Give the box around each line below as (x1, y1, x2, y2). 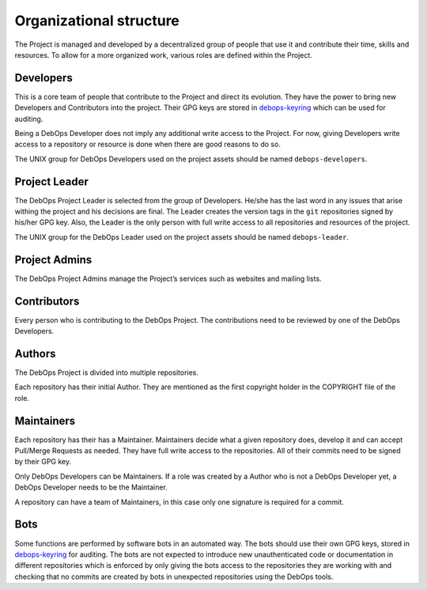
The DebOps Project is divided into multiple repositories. (14, 368, 199, 377)
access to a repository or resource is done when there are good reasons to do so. (14, 139, 281, 149)
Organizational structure (14, 12, 179, 29)
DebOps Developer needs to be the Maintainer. (14, 482, 168, 492)
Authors (14, 346, 56, 360)
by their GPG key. (14, 457, 72, 467)
